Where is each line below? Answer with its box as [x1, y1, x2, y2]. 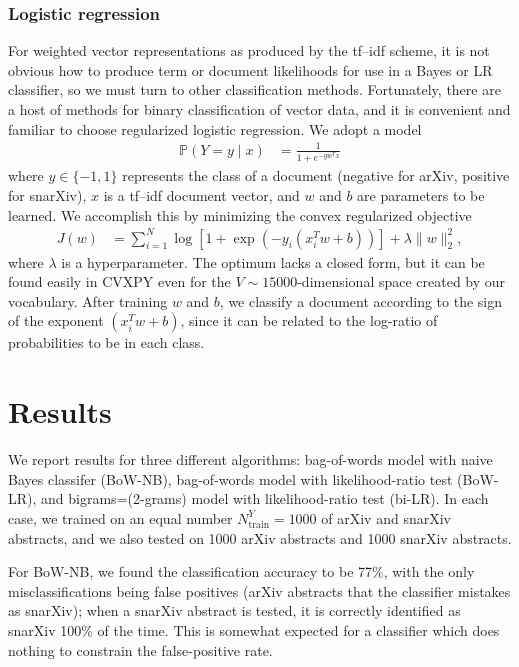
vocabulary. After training [8, 290, 168, 311]
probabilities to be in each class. [8, 332, 205, 353]
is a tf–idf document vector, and [103, 184, 300, 205]
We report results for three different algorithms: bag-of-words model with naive [8, 449, 493, 470]
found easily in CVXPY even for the [8, 271, 231, 292]
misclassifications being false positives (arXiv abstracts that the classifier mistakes [8, 580, 511, 601]
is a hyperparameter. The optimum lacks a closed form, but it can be [61, 251, 485, 272]
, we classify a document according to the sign [219, 290, 503, 311]
